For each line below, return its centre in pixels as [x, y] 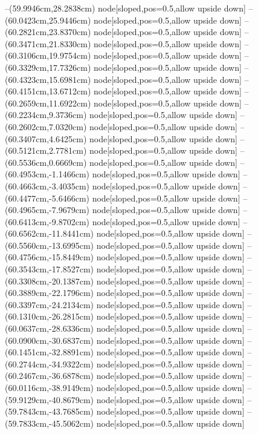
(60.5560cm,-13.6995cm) [49, 245]
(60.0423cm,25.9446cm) [48, 20]
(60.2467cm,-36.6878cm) [49, 376]
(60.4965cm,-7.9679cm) [47, 210]
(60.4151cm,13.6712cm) [48, 91]
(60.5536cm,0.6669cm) [46, 162]
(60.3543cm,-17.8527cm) [49, 269]
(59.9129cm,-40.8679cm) [49, 399]
